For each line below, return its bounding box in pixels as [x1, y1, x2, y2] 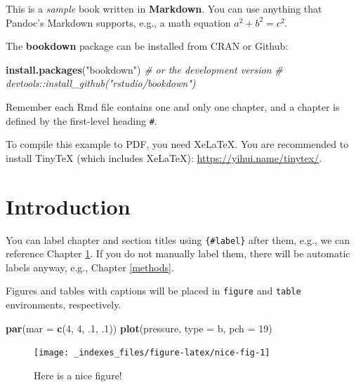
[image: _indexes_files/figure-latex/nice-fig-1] [34, 348, 270, 358]
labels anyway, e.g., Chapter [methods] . [6, 259, 174, 274]
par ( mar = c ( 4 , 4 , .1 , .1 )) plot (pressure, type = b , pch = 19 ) [6, 320, 272, 335]
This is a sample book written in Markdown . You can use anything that [6, 1, 322, 15]
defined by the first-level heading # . [6, 113, 157, 128]
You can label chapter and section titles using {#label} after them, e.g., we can [6, 232, 350, 247]
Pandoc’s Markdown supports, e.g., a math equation [6, 15, 231, 29]
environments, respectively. [6, 297, 121, 312]
